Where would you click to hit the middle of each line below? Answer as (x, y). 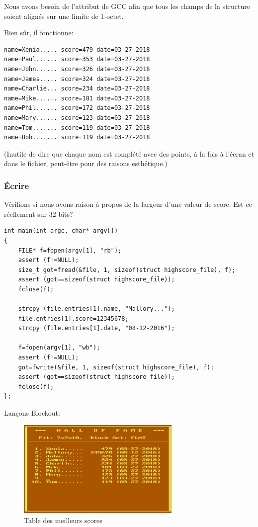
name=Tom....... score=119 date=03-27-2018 (77, 128)
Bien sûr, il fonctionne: (39, 33)
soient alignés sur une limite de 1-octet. (64, 16)
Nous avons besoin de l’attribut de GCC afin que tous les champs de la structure (127, 6)
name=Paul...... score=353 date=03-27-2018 (77, 59)
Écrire (17, 185)
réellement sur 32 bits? (39, 214)
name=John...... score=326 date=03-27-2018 (77, 69)
